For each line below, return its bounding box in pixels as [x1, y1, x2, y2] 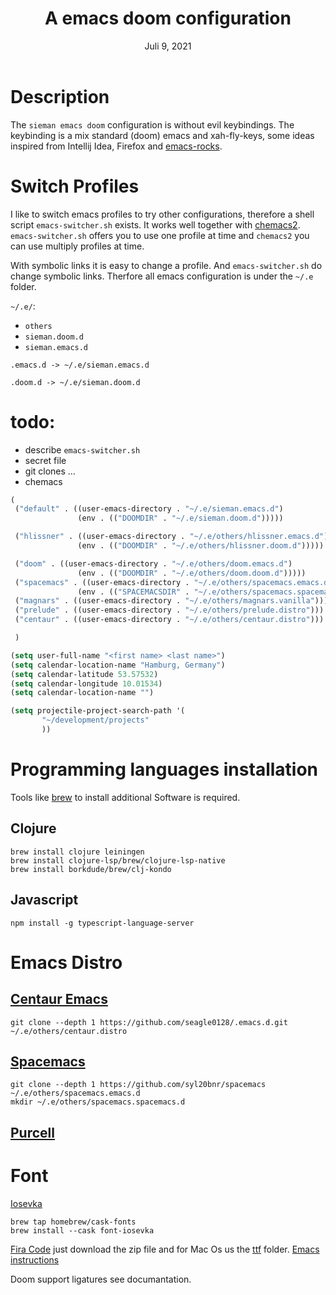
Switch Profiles [10, 175, 140, 197]
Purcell [10, 1124, 55, 1141]
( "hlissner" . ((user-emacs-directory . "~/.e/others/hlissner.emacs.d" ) [14, 532, 329, 542]
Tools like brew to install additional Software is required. [10, 791, 241, 803]
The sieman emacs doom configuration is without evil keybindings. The [10, 118, 295, 131]
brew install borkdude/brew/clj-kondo [10, 864, 172, 874]
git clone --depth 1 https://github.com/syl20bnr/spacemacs [10, 1080, 267, 1090]
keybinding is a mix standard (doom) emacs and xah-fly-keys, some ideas [10, 129, 315, 141]
